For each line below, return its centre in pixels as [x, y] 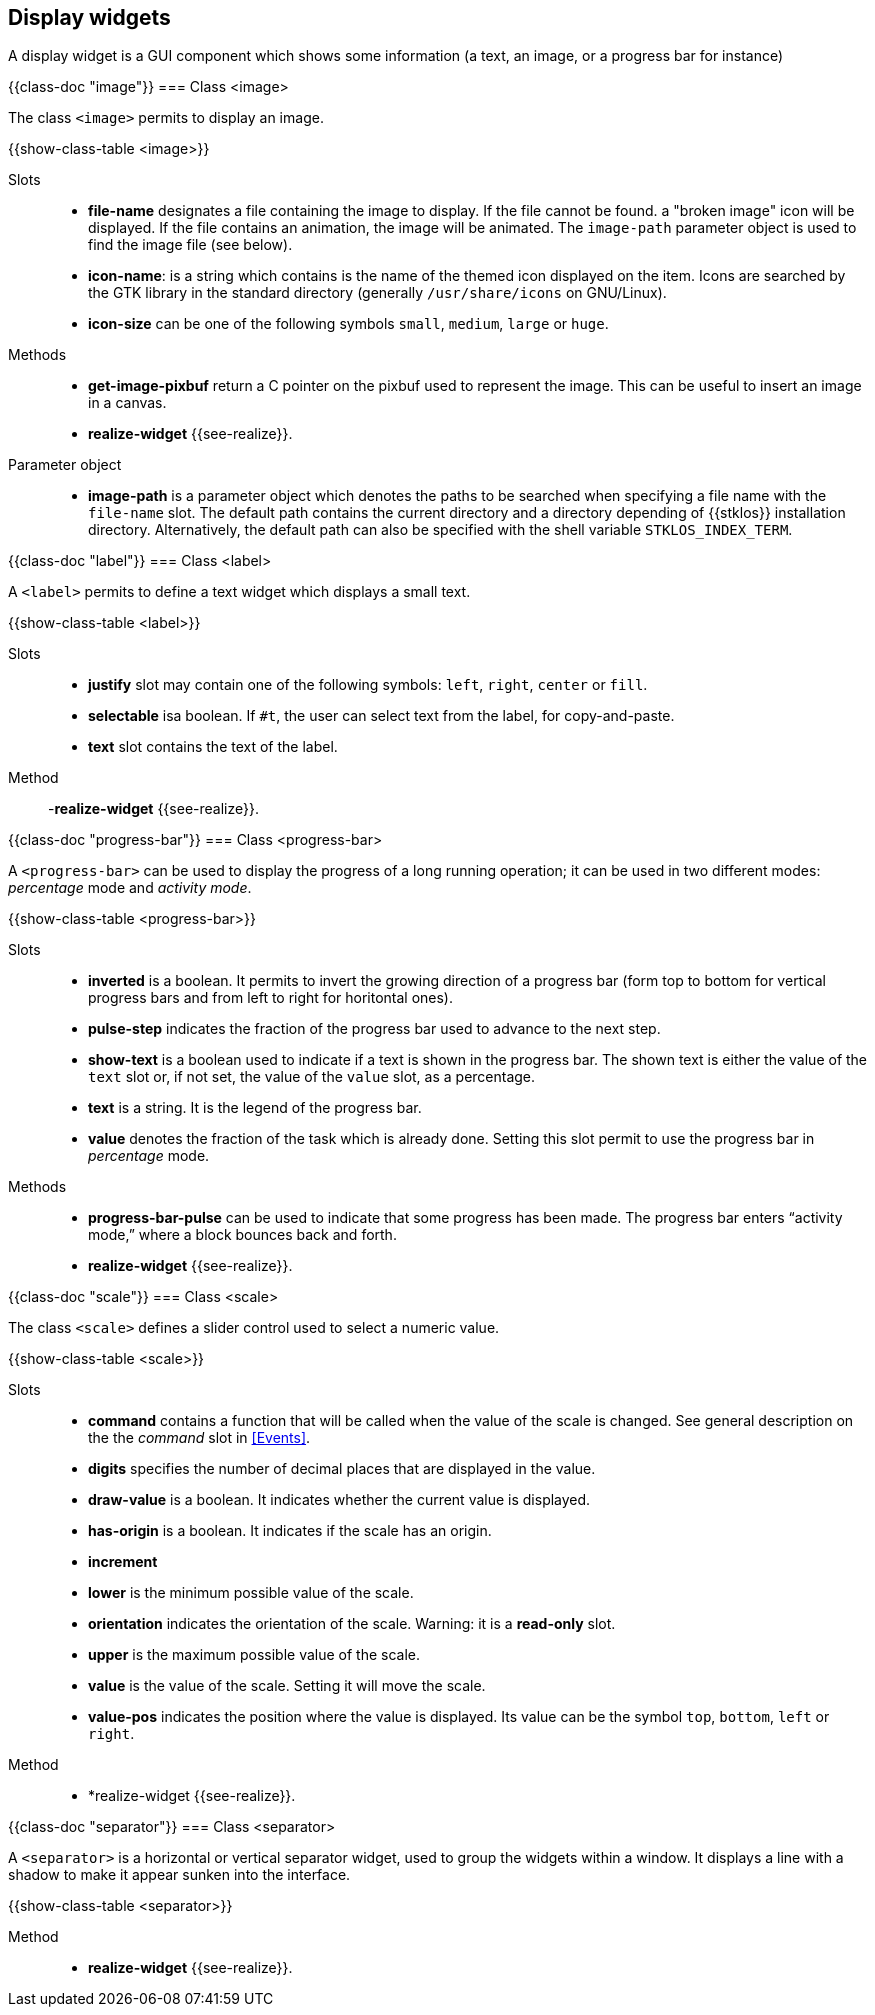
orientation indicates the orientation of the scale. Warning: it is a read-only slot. [352, 1624]
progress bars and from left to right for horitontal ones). [271, 998]
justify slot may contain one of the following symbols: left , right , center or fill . [368, 685]
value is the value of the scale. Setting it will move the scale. [287, 1686]
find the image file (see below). [190, 245]
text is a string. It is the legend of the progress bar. [255, 1108]
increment [123, 1562]
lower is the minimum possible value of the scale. [251, 1593]
